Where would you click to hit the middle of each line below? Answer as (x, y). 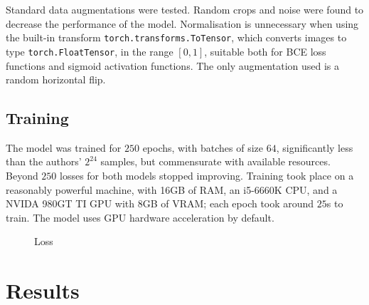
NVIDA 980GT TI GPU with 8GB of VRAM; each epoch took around (160, 203)
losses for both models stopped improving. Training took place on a (207, 176)
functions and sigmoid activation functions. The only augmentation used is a (173, 65)
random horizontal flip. (56, 79)
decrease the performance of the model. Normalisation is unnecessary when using (182, 23)
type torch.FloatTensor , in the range (90, 51)
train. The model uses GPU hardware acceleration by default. (140, 217)
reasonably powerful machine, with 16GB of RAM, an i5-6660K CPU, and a (172, 189)
